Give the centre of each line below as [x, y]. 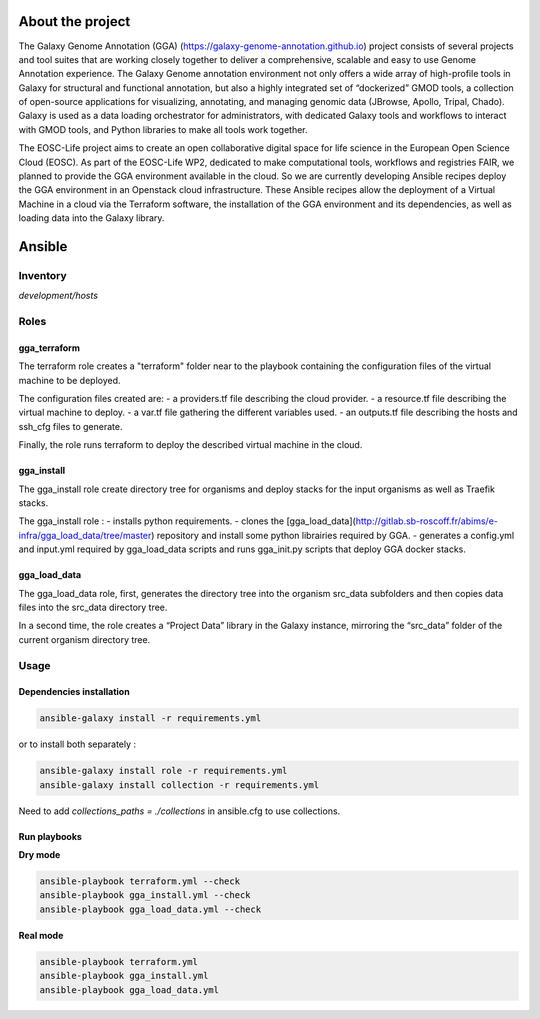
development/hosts [58, 296]
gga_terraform [49, 347]
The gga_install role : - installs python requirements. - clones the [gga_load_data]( [187, 521]
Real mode [41, 935]
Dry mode [39, 855]
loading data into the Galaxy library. [91, 218]
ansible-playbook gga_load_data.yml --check [150, 909]
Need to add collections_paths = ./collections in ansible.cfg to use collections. [179, 811]
